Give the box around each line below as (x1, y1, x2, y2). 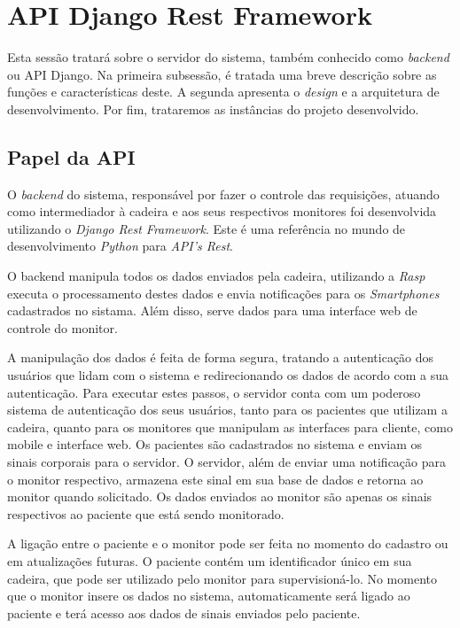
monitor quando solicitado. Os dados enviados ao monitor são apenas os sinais (7, 487, 433, 506)
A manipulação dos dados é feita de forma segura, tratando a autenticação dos (7, 348, 434, 367)
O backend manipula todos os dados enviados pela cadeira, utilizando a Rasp (7, 267, 425, 285)
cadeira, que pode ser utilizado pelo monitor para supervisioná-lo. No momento (7, 569, 437, 587)
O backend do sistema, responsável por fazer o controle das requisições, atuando (7, 184, 440, 203)
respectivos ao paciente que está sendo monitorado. (7, 504, 285, 523)
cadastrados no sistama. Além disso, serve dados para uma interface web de (7, 301, 417, 320)
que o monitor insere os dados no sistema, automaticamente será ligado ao (7, 586, 410, 605)
